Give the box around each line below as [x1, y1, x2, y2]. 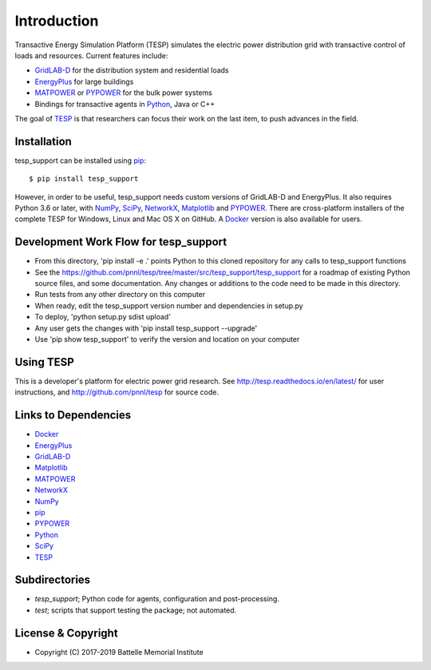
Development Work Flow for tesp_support [14, 236, 227, 249]
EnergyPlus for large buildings [34, 77, 134, 86]
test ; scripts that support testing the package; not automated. [34, 605, 237, 615]
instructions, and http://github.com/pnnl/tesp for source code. [14, 387, 219, 397]
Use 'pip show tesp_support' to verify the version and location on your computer [34, 335, 300, 343]
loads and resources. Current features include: [14, 50, 168, 60]
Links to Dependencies [14, 408, 132, 422]
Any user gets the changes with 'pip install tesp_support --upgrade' [34, 323, 258, 333]
